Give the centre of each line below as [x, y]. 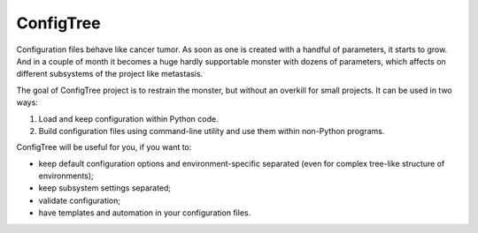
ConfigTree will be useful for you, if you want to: [104, 147]
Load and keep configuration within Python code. [128, 118]
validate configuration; [80, 200]
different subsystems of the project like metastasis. [110, 74]
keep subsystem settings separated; [105, 188]
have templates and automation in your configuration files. [145, 213]
